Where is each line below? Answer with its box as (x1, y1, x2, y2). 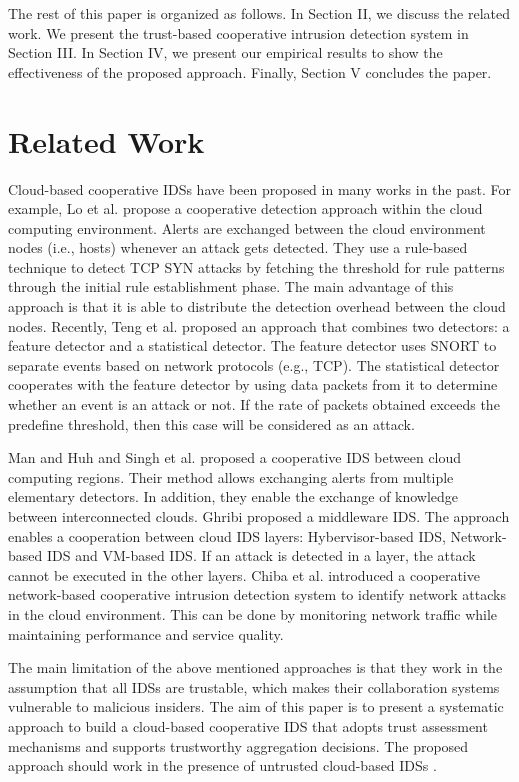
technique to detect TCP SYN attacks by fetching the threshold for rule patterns (8, 256, 505, 277)
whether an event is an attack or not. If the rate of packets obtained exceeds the (8, 394, 500, 415)
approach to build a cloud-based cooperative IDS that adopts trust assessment (8, 715, 488, 736)
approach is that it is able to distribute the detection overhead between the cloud (8, 296, 506, 317)
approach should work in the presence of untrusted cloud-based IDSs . (8, 755, 437, 776)
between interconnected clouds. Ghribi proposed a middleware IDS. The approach (8, 506, 510, 526)
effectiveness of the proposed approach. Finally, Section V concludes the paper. (8, 61, 492, 82)
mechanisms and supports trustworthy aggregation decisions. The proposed (8, 735, 469, 756)
